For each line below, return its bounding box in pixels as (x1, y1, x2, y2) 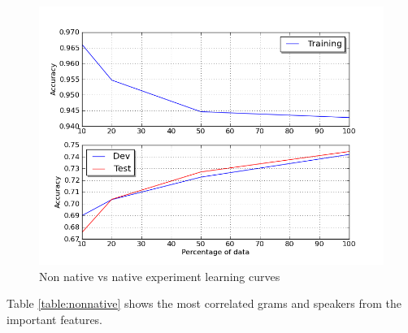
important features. (7, 310, 103, 327)
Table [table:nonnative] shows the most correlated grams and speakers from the (7, 295, 401, 312)
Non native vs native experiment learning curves (39, 267, 280, 284)
